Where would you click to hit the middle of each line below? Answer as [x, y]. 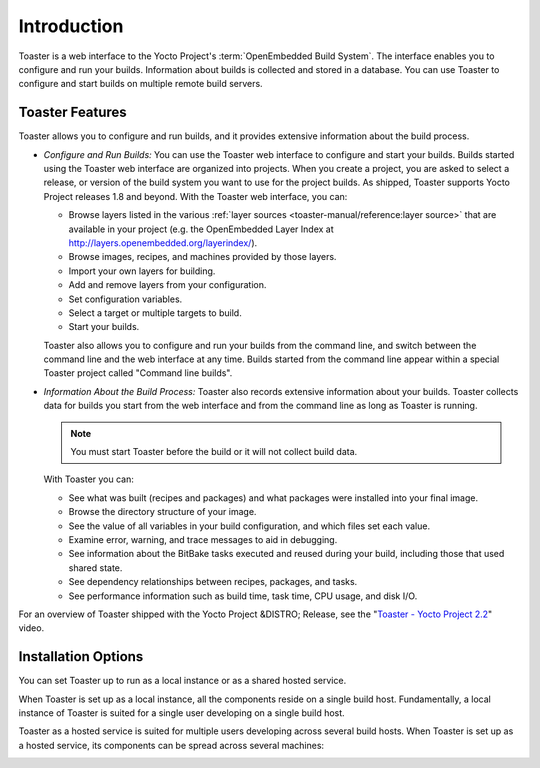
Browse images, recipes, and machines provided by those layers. [202, 257]
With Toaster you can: [89, 479]
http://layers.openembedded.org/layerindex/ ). [163, 242]
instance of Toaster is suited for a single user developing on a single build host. [181, 713]
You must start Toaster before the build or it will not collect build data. [214, 452]
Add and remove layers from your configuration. [167, 285]
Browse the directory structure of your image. [162, 512]
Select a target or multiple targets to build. [155, 312]
